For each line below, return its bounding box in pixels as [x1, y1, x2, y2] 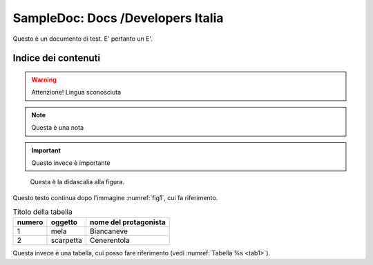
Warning [31, 75, 57, 84]
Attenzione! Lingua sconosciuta [31, 88, 122, 97]
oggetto [50, 217, 77, 227]
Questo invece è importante [31, 159, 111, 167]
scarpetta [50, 235, 82, 245]
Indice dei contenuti [12, 52, 100, 64]
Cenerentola [90, 235, 131, 245]
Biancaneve [90, 226, 128, 236]
